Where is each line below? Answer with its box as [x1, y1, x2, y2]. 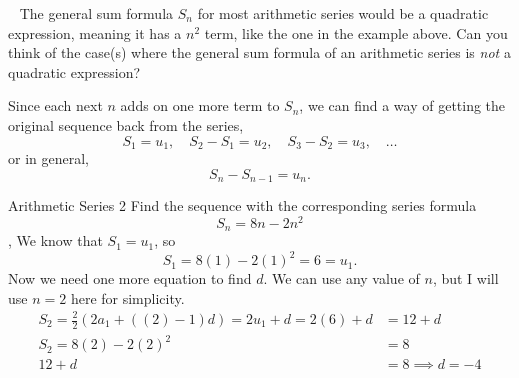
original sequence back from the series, [8, 114, 244, 135]
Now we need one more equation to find [8, 268, 252, 289]
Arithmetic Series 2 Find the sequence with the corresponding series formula [8, 195, 477, 216]
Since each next [8, 95, 103, 116]
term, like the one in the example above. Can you [204, 22, 508, 43]
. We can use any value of [263, 268, 420, 289]
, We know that [8, 230, 103, 251]
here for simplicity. [70, 287, 185, 308]
